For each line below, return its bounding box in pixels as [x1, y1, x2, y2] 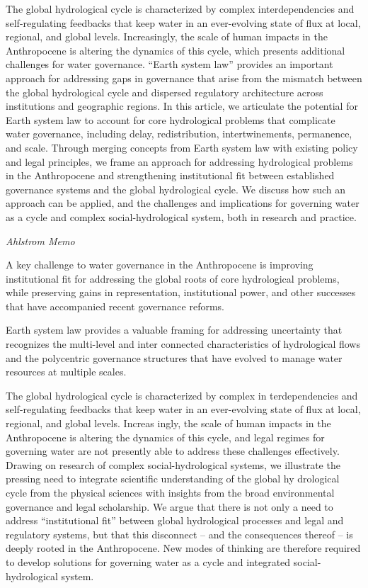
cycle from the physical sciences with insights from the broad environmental [6, 485, 335, 499]
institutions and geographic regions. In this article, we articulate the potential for [6, 98, 358, 113]
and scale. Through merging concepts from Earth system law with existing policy [6, 140, 358, 154]
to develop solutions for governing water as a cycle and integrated [6, 554, 291, 569]
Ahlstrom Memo [6, 233, 75, 248]
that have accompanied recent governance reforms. [6, 298, 224, 313]
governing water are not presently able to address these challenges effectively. [6, 443, 340, 458]
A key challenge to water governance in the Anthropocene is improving [6, 257, 314, 272]
